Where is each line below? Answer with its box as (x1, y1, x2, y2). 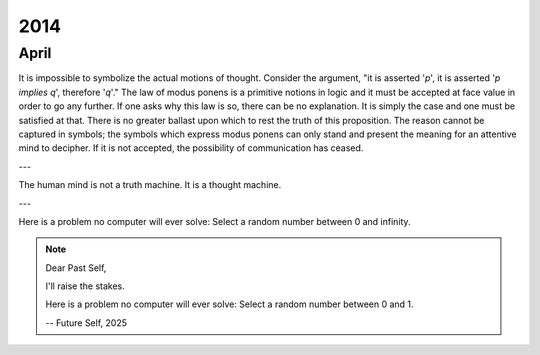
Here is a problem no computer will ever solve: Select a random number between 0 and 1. (45, 298, 414, 310)
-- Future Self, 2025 (45, 316, 127, 329)
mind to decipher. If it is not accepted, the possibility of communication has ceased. (18, 142, 364, 154)
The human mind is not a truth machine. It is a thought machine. (18, 179, 282, 191)
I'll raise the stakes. (45, 280, 125, 292)
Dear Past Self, (45, 261, 107, 274)
